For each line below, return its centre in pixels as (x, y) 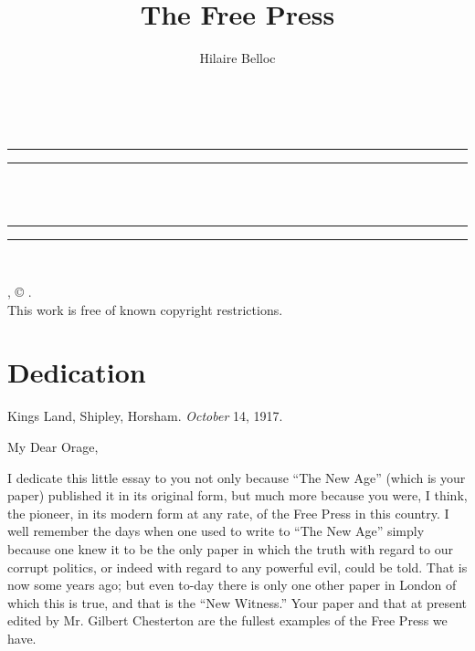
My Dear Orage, (53, 446)
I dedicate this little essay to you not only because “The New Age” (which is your (237, 477)
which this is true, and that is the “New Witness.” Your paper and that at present (237, 602)
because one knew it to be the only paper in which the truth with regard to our (230, 548)
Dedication (77, 372)
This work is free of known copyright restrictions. (145, 309)
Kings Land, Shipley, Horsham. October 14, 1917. (145, 416)
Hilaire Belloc (237, 58)
